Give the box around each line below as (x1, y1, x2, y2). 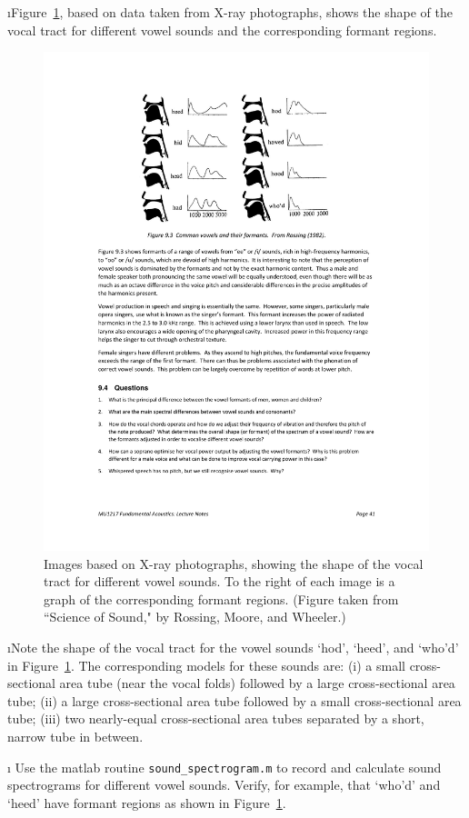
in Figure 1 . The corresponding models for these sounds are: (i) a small (7, 655, 405, 674)
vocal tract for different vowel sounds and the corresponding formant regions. (7, 20, 437, 39)
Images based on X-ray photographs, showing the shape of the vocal (44, 554, 424, 573)
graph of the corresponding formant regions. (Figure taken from (44, 589, 399, 608)
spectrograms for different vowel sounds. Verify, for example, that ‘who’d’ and (7, 775, 441, 794)
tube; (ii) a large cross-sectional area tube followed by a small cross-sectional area (7, 691, 462, 710)
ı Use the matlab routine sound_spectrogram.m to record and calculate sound (7, 757, 442, 776)
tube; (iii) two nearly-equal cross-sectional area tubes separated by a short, (7, 709, 424, 728)
